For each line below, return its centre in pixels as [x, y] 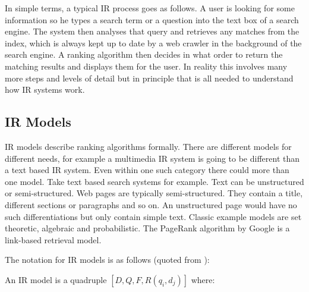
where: [203, 279]
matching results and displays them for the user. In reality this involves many [146, 66]
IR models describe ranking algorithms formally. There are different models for [148, 146]
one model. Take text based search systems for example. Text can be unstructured [154, 181]
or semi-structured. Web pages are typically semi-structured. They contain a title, [154, 193]
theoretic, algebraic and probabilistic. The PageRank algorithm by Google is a [147, 228]
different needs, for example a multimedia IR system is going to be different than [152, 158]
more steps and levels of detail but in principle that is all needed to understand [149, 78]
